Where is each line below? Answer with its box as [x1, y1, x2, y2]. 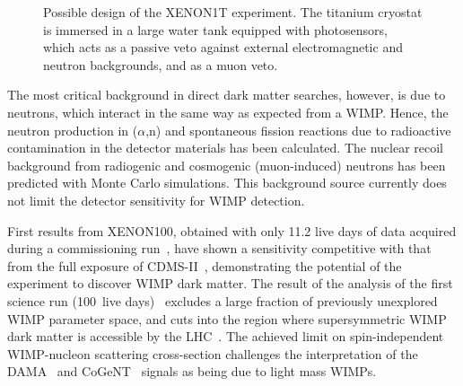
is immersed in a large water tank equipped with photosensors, [43, 20, 388, 39]
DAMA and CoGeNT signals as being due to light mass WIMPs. [7, 362, 377, 381]
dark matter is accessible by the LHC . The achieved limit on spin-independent [7, 327, 444, 346]
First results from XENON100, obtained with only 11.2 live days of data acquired [7, 221, 457, 240]
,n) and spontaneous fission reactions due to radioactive [145, 120, 451, 139]
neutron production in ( [7, 120, 138, 139]
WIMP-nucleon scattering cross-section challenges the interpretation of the [7, 344, 418, 363]
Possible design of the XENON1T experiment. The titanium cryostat [43, 3, 423, 21]
